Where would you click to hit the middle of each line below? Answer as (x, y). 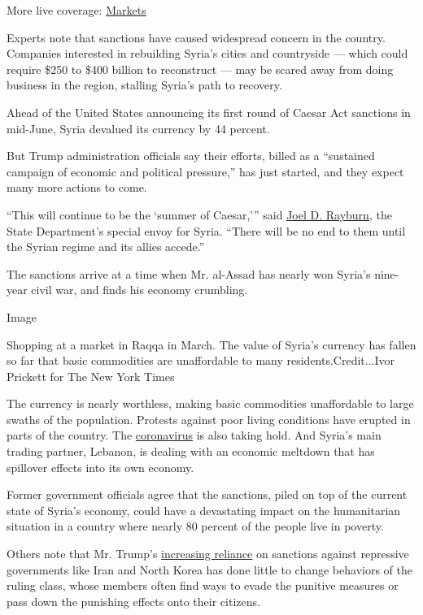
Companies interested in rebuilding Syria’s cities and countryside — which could (207, 53)
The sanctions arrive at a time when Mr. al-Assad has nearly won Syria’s (189, 273)
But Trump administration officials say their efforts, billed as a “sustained (191, 156)
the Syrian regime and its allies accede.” (106, 247)
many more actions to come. (77, 187)
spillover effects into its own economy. (100, 467)
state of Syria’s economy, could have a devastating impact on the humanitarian (204, 510)
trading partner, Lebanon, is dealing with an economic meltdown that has (191, 451)
